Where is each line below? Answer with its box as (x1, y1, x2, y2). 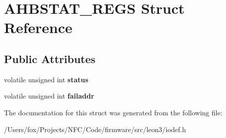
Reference (4, 17, 73, 37)
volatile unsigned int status (4, 74, 88, 84)
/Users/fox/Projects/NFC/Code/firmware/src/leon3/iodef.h (4, 124, 186, 134)
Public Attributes (4, 51, 96, 66)
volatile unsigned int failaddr (4, 91, 94, 101)
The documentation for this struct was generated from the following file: (4, 107, 223, 117)
